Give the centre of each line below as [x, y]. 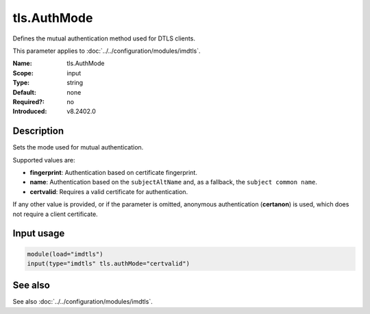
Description [38, 131]
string [75, 83]
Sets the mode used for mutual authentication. [78, 147]
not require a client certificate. [56, 214]
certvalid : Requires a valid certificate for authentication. [109, 191]
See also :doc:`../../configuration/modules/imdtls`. [83, 302]
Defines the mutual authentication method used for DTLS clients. [104, 38]
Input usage [39, 233]
